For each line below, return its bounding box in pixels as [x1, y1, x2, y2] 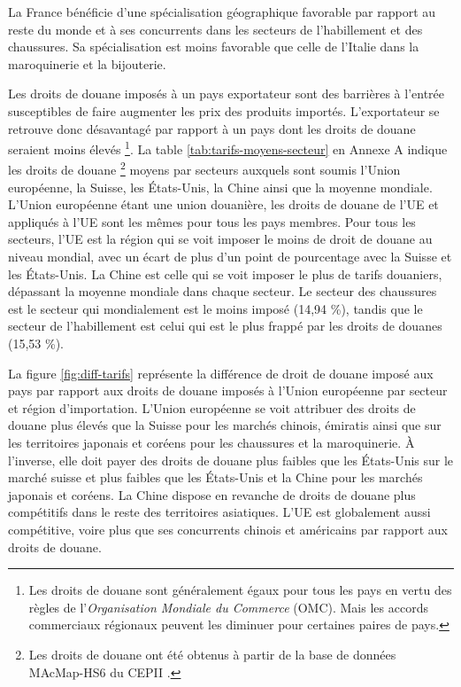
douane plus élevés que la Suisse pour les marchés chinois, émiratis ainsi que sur [8, 416, 442, 434]
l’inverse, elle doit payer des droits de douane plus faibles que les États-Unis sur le [8, 450, 454, 469]
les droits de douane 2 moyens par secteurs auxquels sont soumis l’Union [8, 158, 401, 179]
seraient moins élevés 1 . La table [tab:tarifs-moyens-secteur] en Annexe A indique [8, 137, 448, 158]
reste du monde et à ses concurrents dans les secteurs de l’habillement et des [8, 20, 423, 38]
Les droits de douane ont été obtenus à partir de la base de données [28, 644, 396, 663]
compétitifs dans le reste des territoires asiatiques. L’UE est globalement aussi [8, 503, 431, 521]
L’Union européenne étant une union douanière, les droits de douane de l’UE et [8, 195, 439, 214]
